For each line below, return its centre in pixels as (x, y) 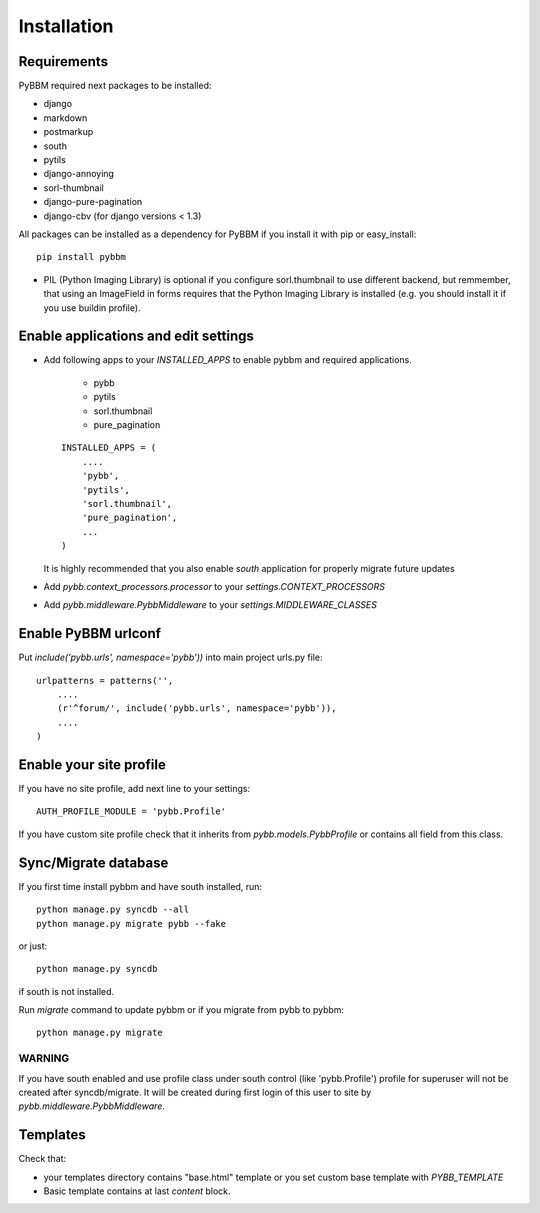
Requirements (63, 61)
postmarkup (68, 132)
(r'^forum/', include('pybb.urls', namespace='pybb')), (196, 708)
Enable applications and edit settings (136, 336)
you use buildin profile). (92, 307)
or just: (33, 946)
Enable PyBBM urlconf (90, 633)
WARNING (44, 1058)
